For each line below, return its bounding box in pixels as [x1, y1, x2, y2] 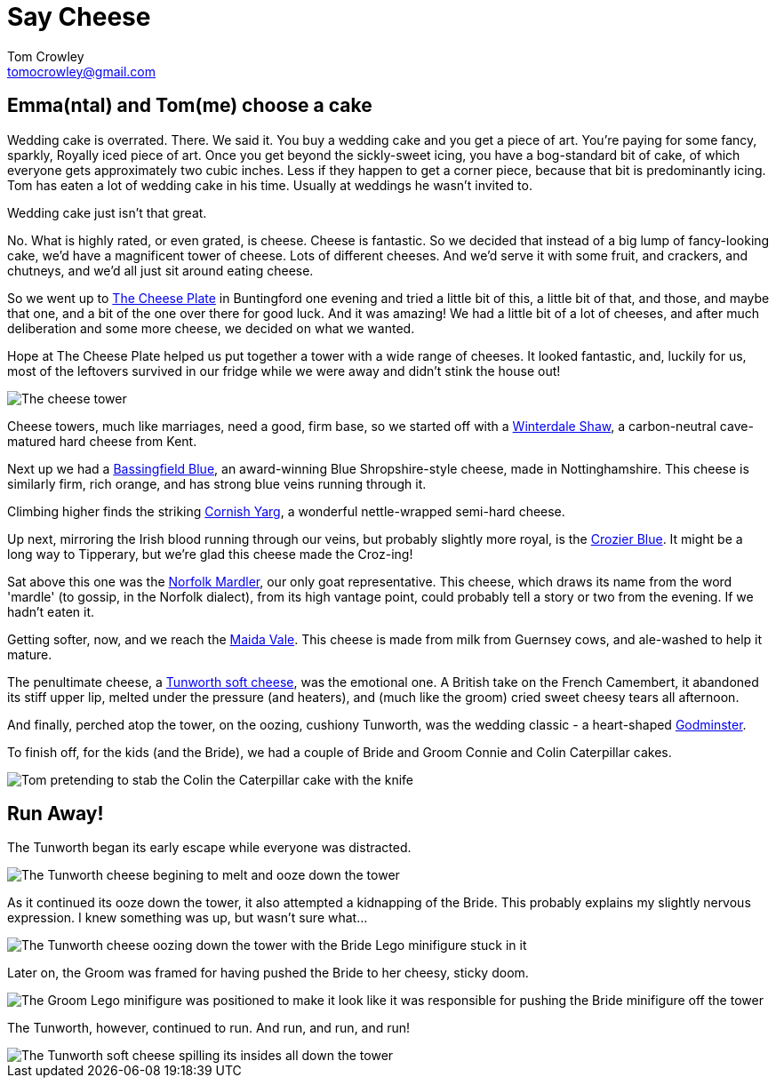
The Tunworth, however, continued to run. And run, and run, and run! [7, 1020, 411, 1036]
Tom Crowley [7, 48, 84, 64]
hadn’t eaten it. [7, 603, 95, 619]
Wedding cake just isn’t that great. [7, 204, 207, 220]
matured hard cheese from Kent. [7, 433, 197, 449]
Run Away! [7, 802, 104, 826]
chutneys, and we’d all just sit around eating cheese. [7, 262, 314, 278]
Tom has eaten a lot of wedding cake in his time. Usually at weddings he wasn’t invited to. [7, 177, 532, 193]
